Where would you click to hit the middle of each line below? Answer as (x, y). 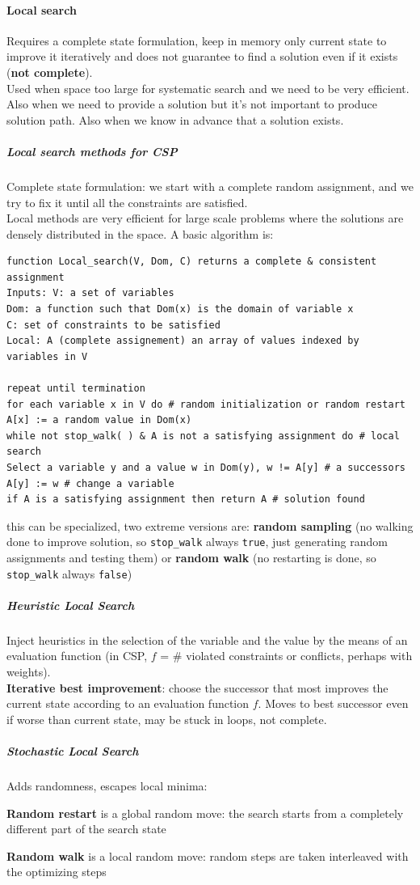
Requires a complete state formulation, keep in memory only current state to (197, 40)
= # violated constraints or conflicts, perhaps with (286, 656)
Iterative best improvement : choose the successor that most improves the (197, 687)
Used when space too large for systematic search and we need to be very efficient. (208, 88)
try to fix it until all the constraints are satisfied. (127, 202)
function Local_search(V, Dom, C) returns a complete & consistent (192, 262)
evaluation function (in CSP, (77, 656)
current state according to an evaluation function (128, 703)
